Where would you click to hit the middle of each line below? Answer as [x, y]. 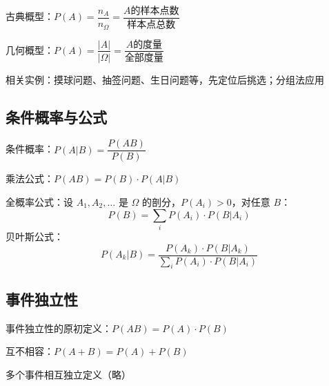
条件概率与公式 [56, 116]
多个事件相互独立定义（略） [68, 374]
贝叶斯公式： [34, 236]
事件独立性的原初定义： [59, 328]
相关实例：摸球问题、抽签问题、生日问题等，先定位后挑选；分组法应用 [165, 79]
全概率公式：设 [39, 202]
